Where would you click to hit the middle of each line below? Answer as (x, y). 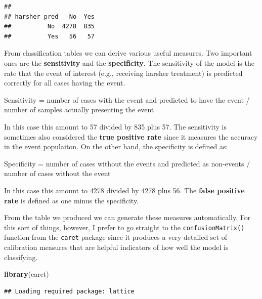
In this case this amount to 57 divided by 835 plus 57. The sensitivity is (115, 126)
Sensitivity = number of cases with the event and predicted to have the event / (127, 99)
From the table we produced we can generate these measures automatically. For (127, 217)
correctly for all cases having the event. (65, 83)
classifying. (21, 257)
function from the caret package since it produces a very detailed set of (116, 237)
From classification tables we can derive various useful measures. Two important (128, 53)
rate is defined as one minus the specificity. (72, 200)
